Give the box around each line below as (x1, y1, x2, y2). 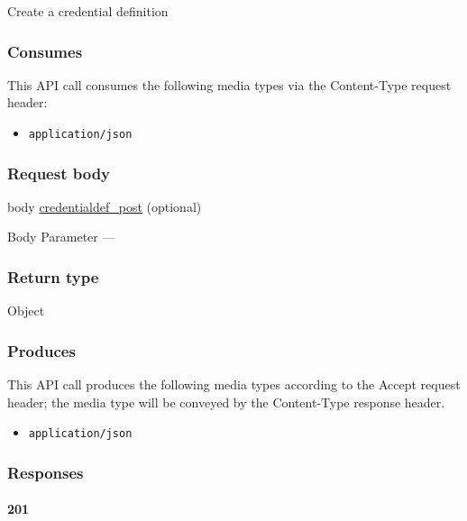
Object (7, 301, 45, 320)
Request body (7, 161, 111, 184)
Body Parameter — (7, 227, 115, 246)
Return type (7, 265, 99, 288)
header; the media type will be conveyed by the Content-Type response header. (7, 392, 445, 411)
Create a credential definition (7, 2, 169, 20)
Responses (7, 461, 84, 483)
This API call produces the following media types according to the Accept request (7, 375, 461, 394)
